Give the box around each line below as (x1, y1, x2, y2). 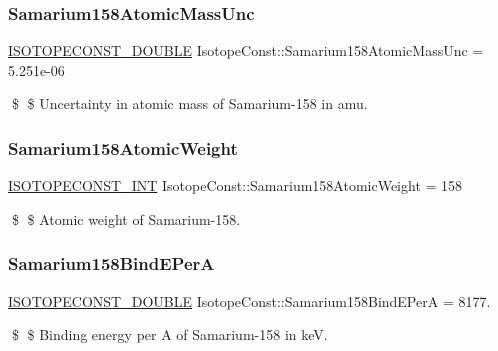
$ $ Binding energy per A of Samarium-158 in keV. (11, 324, 328, 345)
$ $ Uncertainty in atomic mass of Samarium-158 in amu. (11, 93, 368, 114)
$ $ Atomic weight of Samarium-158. (11, 208, 241, 229)
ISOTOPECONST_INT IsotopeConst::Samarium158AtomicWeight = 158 (8, 175, 463, 196)
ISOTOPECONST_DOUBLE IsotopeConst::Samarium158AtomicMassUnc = (8, 40, 484, 61)
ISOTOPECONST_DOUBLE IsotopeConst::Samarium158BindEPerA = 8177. (8, 290, 491, 311)
